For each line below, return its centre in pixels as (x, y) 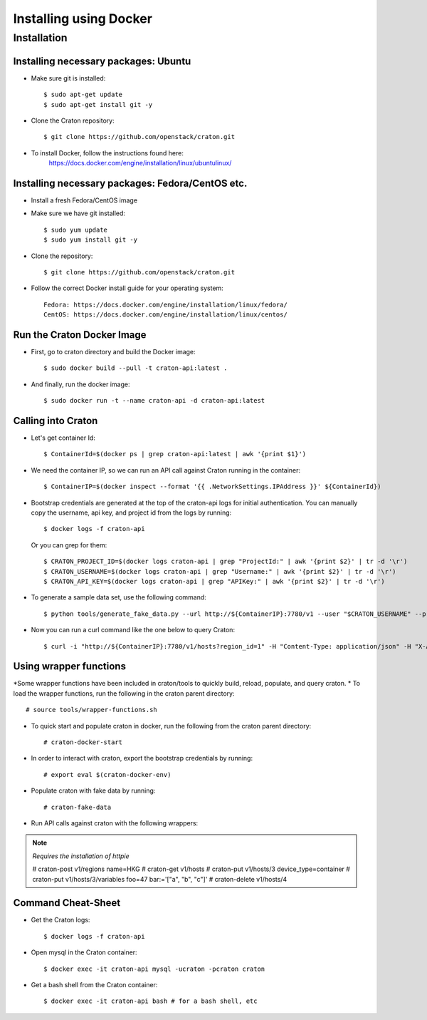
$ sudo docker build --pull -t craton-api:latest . (136, 368)
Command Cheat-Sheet (67, 903)
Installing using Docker (83, 19)
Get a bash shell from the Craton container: (94, 985)
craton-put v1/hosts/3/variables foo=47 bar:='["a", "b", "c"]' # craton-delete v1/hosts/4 (160, 879)
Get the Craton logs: (60, 920)
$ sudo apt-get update (83, 95)
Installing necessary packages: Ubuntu (102, 61)
